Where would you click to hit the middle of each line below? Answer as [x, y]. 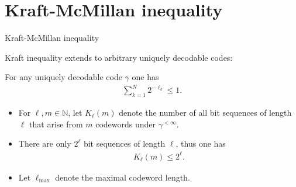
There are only [45, 143]
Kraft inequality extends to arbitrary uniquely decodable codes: [119, 57]
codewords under [126, 124]
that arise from [56, 124]
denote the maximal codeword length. [123, 177]
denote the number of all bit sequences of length [205, 112]
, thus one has [201, 143]
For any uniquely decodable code [63, 77]
